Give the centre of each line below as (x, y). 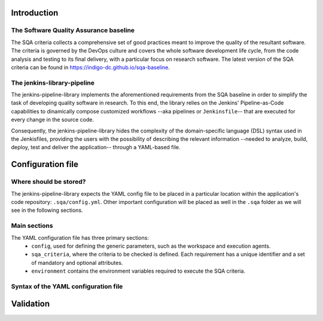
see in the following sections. (47, 210)
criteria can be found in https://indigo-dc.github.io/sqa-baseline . (91, 67)
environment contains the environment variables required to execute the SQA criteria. (138, 271)
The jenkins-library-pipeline (53, 82)
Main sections (32, 226)
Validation (31, 304)
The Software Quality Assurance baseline (73, 30)
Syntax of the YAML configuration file (67, 286)
